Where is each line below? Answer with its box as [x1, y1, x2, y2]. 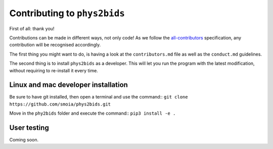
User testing [9, 124, 49, 132]
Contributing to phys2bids [9, 8, 125, 19]
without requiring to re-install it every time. [9, 67, 98, 73]
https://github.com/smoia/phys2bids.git [9, 101, 111, 107]
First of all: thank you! [9, 25, 55, 31]
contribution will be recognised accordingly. [9, 42, 101, 48]
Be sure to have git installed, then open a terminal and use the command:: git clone [9, 94, 188, 100]
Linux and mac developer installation [9, 81, 128, 89]
